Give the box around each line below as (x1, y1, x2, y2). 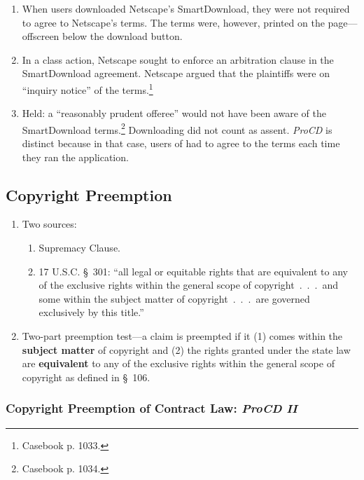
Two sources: (22, 217, 77, 231)
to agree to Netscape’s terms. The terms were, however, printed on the (22, 15, 325, 29)
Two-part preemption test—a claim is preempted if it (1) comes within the (22, 329, 343, 343)
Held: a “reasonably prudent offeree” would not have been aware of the (22, 106, 327, 121)
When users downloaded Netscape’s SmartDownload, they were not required (22, 1, 350, 15)
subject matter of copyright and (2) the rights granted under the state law (22, 342, 351, 357)
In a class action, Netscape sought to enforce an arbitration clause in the (22, 52, 334, 67)
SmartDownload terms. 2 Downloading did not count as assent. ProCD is (22, 120, 332, 137)
